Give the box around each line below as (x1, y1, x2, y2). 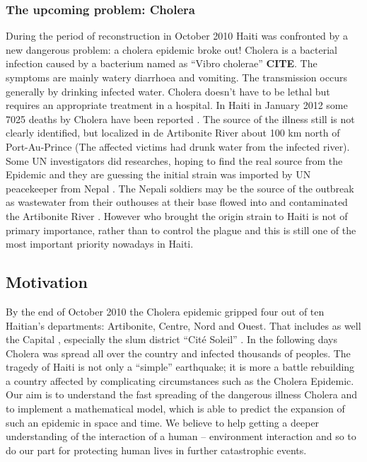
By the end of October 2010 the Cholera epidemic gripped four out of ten (6, 304, 325, 318)
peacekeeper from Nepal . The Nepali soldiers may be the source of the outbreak (6, 180, 354, 195)
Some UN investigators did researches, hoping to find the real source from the (6, 153, 343, 168)
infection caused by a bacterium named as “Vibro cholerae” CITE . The (6, 56, 318, 71)
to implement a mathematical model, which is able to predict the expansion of (6, 401, 345, 416)
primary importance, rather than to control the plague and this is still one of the (6, 222, 356, 237)
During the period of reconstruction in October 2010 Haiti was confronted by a (6, 28, 349, 43)
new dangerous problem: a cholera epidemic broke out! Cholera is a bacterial (6, 42, 337, 57)
